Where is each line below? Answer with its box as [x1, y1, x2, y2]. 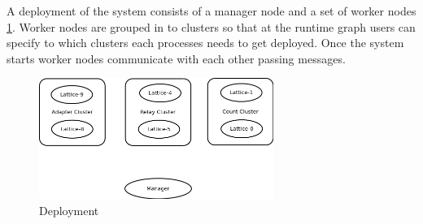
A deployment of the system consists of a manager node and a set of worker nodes [7, 2, 416, 19]
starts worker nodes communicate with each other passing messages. [7, 50, 346, 67]
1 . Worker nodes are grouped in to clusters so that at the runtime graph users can [7, 18, 416, 35]
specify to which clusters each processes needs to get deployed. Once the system [7, 34, 404, 51]
